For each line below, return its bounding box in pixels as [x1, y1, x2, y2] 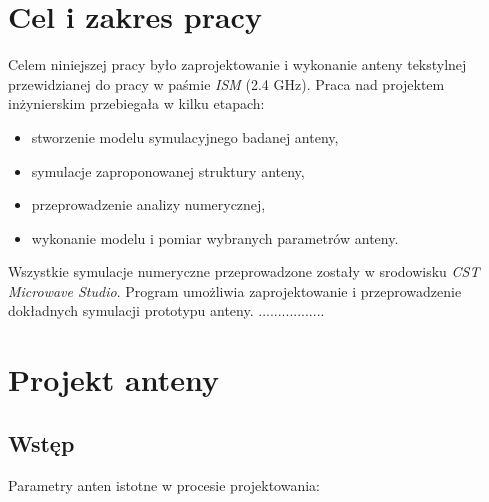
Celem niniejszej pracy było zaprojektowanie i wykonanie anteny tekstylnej [8, 54, 467, 75]
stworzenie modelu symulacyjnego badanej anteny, [31, 126, 339, 147]
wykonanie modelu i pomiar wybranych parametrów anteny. [31, 227, 399, 248]
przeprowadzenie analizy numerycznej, [31, 194, 266, 215]
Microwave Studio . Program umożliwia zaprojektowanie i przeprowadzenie [8, 280, 462, 301]
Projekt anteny [8, 359, 220, 400]
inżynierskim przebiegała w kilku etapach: [8, 93, 265, 114]
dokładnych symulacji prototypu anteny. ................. [8, 300, 325, 321]
